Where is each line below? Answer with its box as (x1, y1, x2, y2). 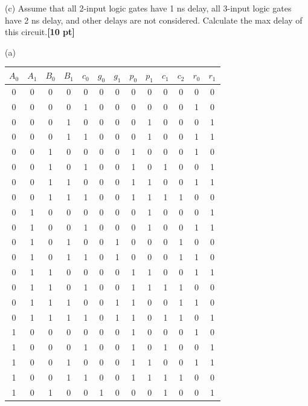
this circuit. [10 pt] (5, 25, 75, 38)
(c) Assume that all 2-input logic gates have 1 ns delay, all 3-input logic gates (5, 2, 292, 14)
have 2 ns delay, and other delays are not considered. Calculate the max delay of (5, 13, 303, 26)
